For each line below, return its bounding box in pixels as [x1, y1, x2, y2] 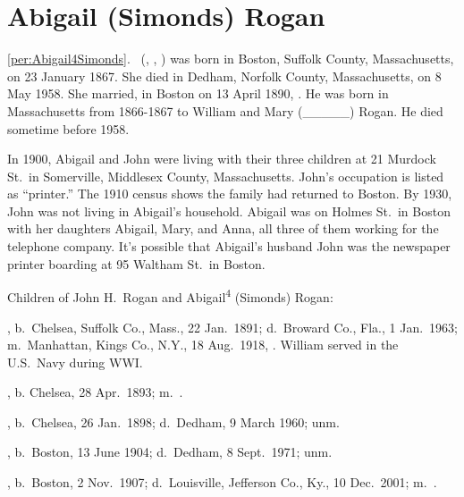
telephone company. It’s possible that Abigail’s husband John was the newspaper [7, 237, 451, 256]
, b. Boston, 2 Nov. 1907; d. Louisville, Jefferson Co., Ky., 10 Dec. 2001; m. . [7, 473, 437, 492]
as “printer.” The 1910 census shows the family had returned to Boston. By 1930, [7, 184, 452, 203]
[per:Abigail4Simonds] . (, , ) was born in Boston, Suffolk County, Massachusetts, [7, 49, 454, 68]
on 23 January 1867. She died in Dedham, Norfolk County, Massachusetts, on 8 [7, 66, 442, 85]
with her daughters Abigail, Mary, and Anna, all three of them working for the [7, 219, 439, 238]
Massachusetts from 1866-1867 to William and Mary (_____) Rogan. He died [7, 101, 443, 120]
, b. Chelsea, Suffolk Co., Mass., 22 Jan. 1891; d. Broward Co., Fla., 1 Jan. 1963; [7, 317, 458, 336]
